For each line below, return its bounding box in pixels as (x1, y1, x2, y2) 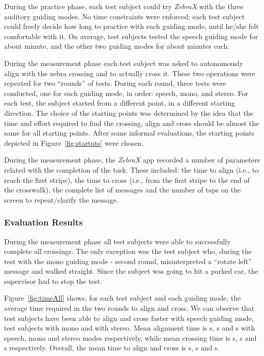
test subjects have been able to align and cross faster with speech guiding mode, (4, 312, 254, 323)
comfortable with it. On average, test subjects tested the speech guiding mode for (4, 30, 258, 41)
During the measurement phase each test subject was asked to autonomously (4, 57, 244, 68)
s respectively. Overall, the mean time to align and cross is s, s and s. (4, 342, 220, 353)
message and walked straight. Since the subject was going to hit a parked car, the (4, 266, 258, 276)
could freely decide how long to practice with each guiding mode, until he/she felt (4, 21, 259, 31)
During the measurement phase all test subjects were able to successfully (4, 236, 231, 246)
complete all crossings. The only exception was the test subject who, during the (4, 246, 252, 256)
